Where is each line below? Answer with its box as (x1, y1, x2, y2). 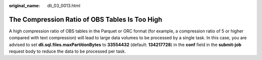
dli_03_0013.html (47, 3, 81, 8)
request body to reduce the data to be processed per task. (9, 48, 126, 54)
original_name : (9, 3, 40, 8)
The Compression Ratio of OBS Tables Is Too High (9, 15, 163, 24)
